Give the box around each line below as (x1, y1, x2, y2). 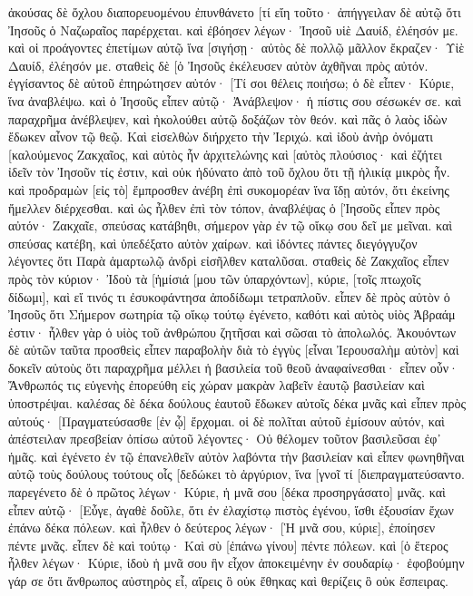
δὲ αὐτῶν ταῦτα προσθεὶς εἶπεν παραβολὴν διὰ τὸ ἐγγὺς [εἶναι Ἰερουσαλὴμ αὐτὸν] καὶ (8, 340, 459, 359)
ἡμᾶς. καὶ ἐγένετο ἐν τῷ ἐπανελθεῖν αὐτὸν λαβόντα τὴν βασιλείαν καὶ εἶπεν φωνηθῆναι (8, 446, 465, 465)
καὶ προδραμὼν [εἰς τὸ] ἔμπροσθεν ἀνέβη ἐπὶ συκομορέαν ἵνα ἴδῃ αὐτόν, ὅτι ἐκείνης (8, 180, 449, 199)
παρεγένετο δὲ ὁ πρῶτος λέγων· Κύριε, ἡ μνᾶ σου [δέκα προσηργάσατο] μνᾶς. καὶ (8, 483, 446, 502)
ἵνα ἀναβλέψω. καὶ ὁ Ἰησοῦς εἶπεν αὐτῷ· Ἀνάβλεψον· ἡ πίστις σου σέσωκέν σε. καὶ (8, 91, 462, 110)
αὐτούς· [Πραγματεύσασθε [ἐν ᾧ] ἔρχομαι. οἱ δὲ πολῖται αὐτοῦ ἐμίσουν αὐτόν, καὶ (8, 411, 445, 430)
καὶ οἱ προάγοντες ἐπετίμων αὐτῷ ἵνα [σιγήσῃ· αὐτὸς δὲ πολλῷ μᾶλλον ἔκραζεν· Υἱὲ (8, 38, 465, 57)
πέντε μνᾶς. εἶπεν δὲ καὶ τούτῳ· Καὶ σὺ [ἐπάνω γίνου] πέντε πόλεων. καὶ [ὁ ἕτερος (8, 535, 448, 554)
